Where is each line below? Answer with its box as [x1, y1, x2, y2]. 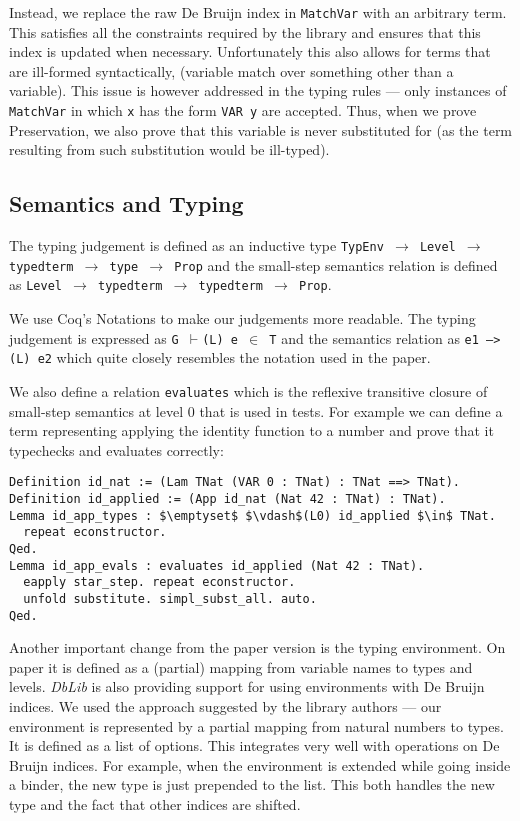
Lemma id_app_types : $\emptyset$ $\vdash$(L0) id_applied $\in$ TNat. [9, 508, 496, 523]
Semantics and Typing [9, 188, 244, 219]
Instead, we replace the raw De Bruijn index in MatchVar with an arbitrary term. [9, 2, 507, 22]
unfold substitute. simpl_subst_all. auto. [23, 591, 317, 606]
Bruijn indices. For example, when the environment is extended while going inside [9, 754, 511, 775]
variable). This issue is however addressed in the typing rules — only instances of [9, 80, 507, 101]
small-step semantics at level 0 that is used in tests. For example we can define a [9, 400, 503, 421]
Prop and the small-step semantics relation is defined [174, 254, 498, 275]
